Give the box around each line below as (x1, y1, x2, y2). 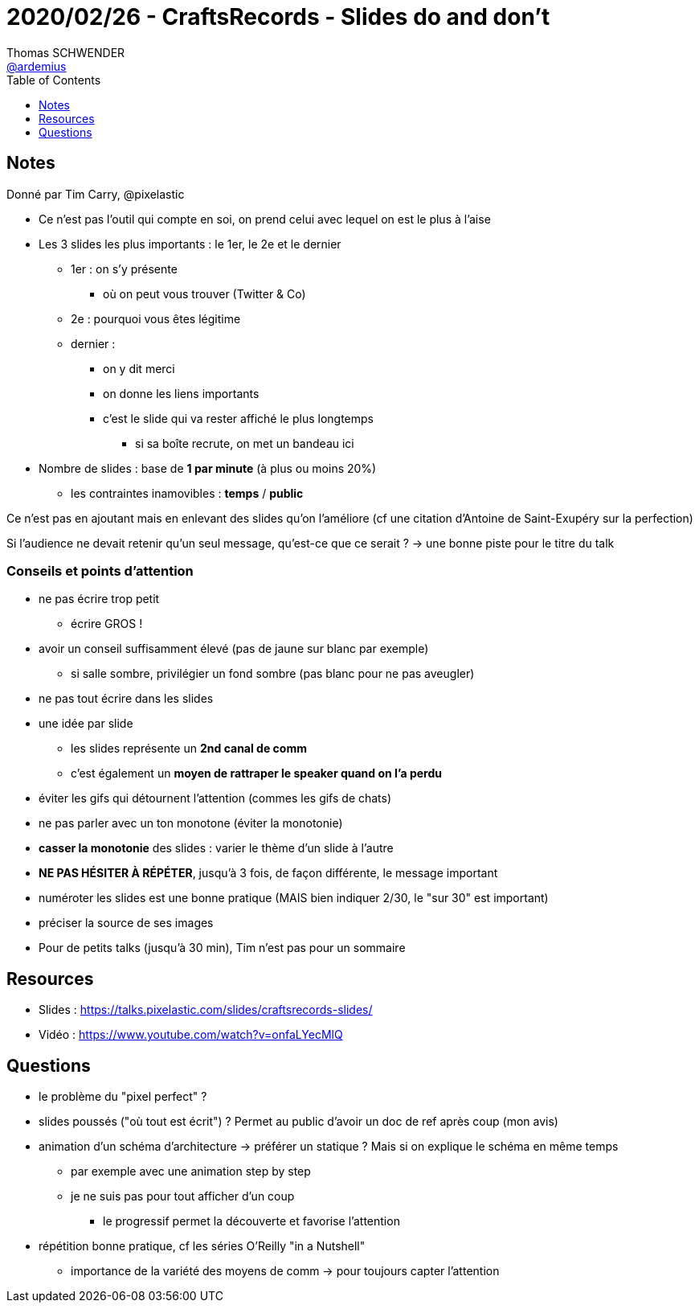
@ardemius (6, 59, 67, 73)
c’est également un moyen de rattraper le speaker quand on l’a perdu (71, 766, 442, 781)
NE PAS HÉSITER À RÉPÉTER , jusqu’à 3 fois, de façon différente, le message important (39, 866, 498, 880)
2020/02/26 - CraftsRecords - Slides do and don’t (6, 3, 550, 31)
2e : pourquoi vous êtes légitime (71, 311, 241, 326)
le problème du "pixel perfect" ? (39, 1089, 207, 1104)
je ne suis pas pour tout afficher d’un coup (71, 1189, 295, 1204)
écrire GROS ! (71, 617, 143, 631)
